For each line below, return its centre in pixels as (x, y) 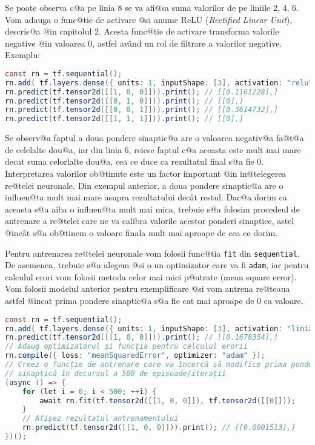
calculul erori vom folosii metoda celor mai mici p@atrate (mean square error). (151, 276)
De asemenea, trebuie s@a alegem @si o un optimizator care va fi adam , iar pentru (157, 265)
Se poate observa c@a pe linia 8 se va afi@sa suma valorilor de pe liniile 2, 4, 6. (152, 7)
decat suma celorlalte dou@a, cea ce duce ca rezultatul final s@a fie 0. (134, 161)
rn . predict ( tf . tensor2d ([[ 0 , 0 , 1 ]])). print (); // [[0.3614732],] (142, 110)
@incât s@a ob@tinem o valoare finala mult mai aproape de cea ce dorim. (141, 232)
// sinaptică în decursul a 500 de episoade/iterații (116, 373)
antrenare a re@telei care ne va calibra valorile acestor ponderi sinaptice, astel (150, 221)
